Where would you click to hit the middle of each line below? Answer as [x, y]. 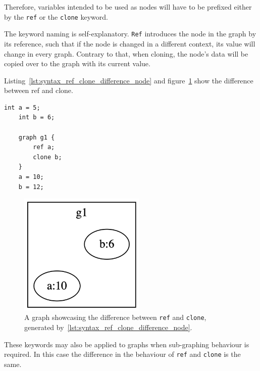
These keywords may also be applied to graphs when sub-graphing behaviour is [127, 344]
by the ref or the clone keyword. [56, 16]
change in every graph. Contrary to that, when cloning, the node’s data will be [126, 53]
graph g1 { [37, 137]
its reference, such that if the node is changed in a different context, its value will [130, 43]
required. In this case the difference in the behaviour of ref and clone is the [122, 354]
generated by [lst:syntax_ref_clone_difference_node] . [108, 327]
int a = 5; [22, 107]
